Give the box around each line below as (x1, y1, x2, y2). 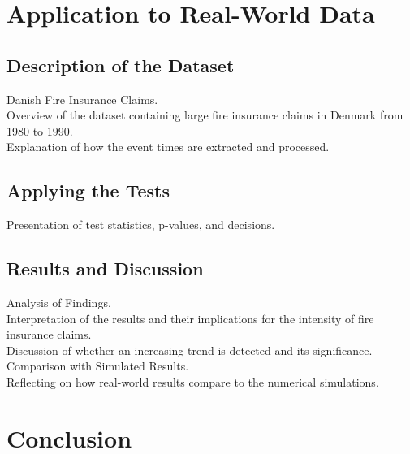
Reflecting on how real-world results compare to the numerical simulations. (6, 373, 379, 390)
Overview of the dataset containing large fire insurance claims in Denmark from (6, 106, 404, 123)
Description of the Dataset (6, 52, 235, 77)
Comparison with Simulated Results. (6, 357, 189, 374)
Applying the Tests (6, 178, 170, 203)
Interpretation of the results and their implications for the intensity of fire (6, 309, 374, 326)
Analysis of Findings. (6, 293, 111, 310)
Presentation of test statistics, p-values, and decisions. (6, 216, 275, 233)
